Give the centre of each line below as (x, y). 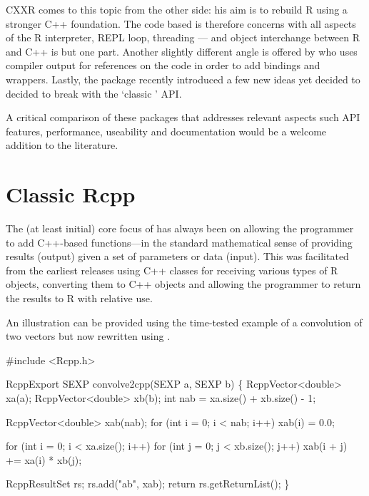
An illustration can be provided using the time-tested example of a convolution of (184, 322)
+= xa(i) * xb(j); (44, 459)
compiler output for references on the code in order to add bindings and (163, 65)
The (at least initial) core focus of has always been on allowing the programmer (180, 228)
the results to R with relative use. (79, 298)
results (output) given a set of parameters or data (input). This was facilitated (177, 256)
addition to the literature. (62, 145)
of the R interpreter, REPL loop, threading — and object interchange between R (183, 37)
